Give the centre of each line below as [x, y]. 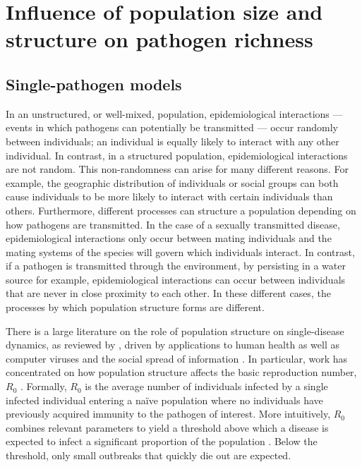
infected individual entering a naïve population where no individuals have [164, 400]
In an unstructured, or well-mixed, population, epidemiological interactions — [174, 113]
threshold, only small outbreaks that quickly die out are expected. [149, 455]
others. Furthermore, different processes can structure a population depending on [181, 210]
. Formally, [44, 386]
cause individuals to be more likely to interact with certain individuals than [169, 196]
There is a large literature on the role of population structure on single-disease [175, 330]
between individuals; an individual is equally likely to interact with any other [173, 141]
